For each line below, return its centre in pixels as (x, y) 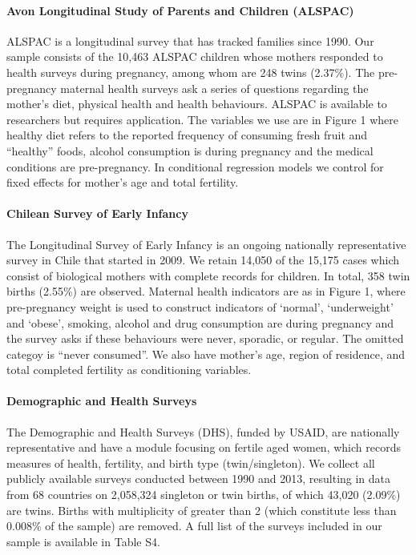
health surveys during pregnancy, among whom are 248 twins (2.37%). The (191, 72)
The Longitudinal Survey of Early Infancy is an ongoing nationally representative (206, 244)
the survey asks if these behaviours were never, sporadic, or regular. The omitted (205, 338)
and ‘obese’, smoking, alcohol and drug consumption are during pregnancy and (200, 322)
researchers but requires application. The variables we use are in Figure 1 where (202, 119)
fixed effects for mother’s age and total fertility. (123, 182)
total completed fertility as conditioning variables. (129, 370)
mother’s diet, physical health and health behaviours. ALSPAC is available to (197, 104)
